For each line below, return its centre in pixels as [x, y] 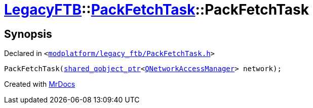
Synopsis [28, 34]
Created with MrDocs [40, 84]
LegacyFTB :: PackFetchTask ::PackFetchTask [157, 10]
